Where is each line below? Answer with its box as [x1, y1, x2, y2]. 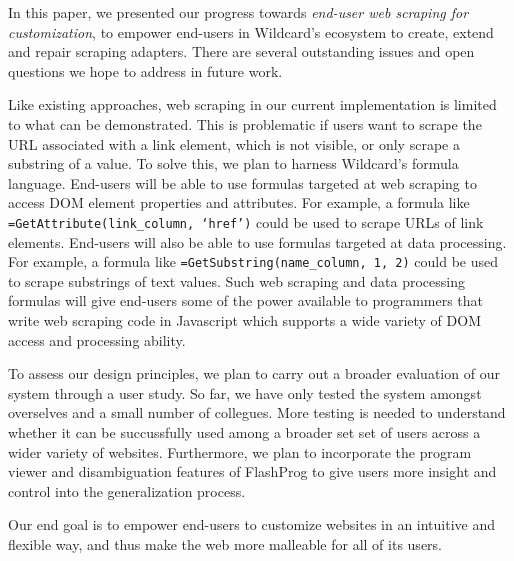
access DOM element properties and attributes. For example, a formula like [8, 192, 470, 213]
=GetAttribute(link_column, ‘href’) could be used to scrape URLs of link [8, 211, 484, 232]
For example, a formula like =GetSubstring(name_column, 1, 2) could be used [8, 251, 499, 272]
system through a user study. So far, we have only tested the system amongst [8, 382, 482, 403]
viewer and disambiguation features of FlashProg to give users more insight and [8, 461, 497, 482]
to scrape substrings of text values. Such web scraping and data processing [8, 270, 465, 291]
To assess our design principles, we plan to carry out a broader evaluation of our [8, 363, 500, 384]
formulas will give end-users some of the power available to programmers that [8, 290, 484, 311]
